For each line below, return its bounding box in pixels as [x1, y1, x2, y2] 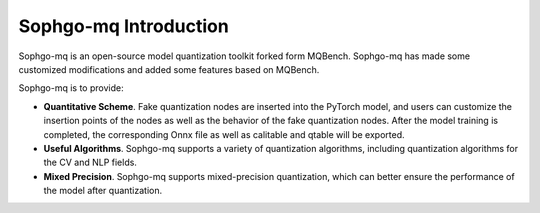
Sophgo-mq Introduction [18, 15, 229, 37]
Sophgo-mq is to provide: [18, 82, 124, 94]
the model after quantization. [43, 185, 163, 197]
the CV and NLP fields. [43, 156, 137, 169]
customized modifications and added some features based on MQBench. [18, 63, 320, 75]
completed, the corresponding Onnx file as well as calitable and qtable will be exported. [43, 128, 405, 140]
